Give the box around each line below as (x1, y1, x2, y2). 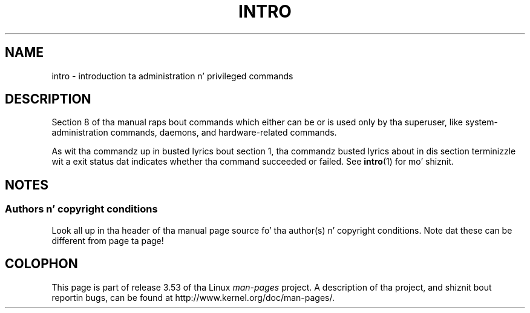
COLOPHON (5, 256, 78, 272)
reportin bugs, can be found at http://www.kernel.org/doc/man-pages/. (51, 292, 335, 303)
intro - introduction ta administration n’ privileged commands (51, 70, 293, 81)
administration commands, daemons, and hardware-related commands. (51, 127, 337, 138)
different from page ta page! (51, 235, 164, 246)
